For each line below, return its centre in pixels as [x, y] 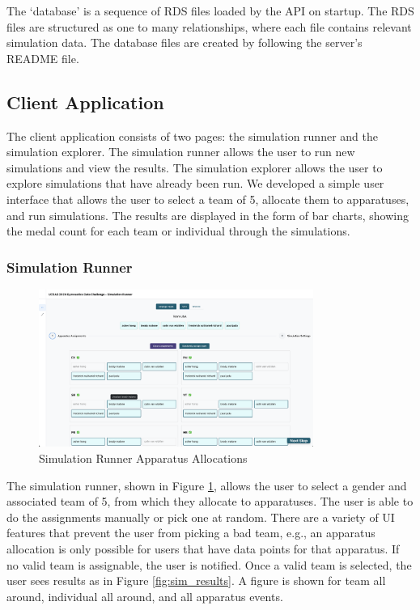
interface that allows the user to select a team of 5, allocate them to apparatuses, [208, 199]
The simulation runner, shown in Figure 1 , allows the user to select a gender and [207, 485]
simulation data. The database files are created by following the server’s [185, 42]
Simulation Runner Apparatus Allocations [143, 457]
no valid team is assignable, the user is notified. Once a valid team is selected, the [209, 564]
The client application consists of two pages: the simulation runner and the [192, 136]
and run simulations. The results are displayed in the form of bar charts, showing [208, 215]
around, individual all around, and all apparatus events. [145, 596]
